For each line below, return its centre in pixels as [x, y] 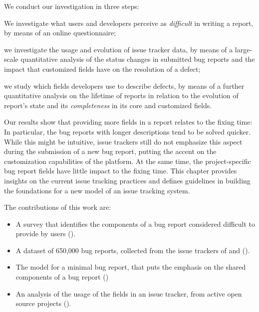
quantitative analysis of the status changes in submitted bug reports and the [138, 59]
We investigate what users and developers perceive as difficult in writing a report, [129, 23]
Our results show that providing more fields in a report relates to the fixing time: [128, 122]
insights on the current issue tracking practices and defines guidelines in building [127, 180]
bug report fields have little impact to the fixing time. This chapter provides [121, 171]
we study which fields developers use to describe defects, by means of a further [124, 85]
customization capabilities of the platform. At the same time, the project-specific [128, 161]
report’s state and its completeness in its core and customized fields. [108, 105]
